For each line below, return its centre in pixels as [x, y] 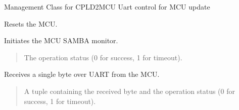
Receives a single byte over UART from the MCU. [82, 74]
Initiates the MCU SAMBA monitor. [61, 40]
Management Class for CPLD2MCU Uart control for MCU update [107, 7]
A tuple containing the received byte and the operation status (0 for [129, 91]
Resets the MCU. [31, 23]
